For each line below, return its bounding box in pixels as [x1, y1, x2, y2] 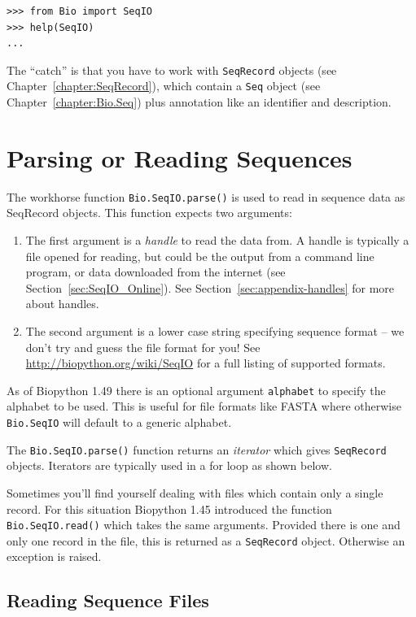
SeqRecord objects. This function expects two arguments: [7, 204, 292, 221]
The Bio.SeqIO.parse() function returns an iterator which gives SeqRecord [7, 441, 387, 458]
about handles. [25, 295, 99, 312]
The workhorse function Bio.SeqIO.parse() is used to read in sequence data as [7, 188, 405, 205]
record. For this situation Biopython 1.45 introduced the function [7, 500, 332, 517]
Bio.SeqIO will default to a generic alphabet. [7, 414, 232, 431]
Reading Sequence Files [7, 588, 209, 613]
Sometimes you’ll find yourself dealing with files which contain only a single [7, 484, 383, 501]
